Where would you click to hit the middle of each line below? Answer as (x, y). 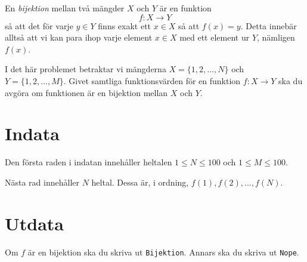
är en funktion (185, 8)
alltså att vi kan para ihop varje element (79, 37)
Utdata (35, 223)
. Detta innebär (269, 25)
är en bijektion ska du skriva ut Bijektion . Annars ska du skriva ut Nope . (163, 252)
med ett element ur (215, 37)
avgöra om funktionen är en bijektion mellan (86, 92)
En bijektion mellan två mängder (65, 8)
